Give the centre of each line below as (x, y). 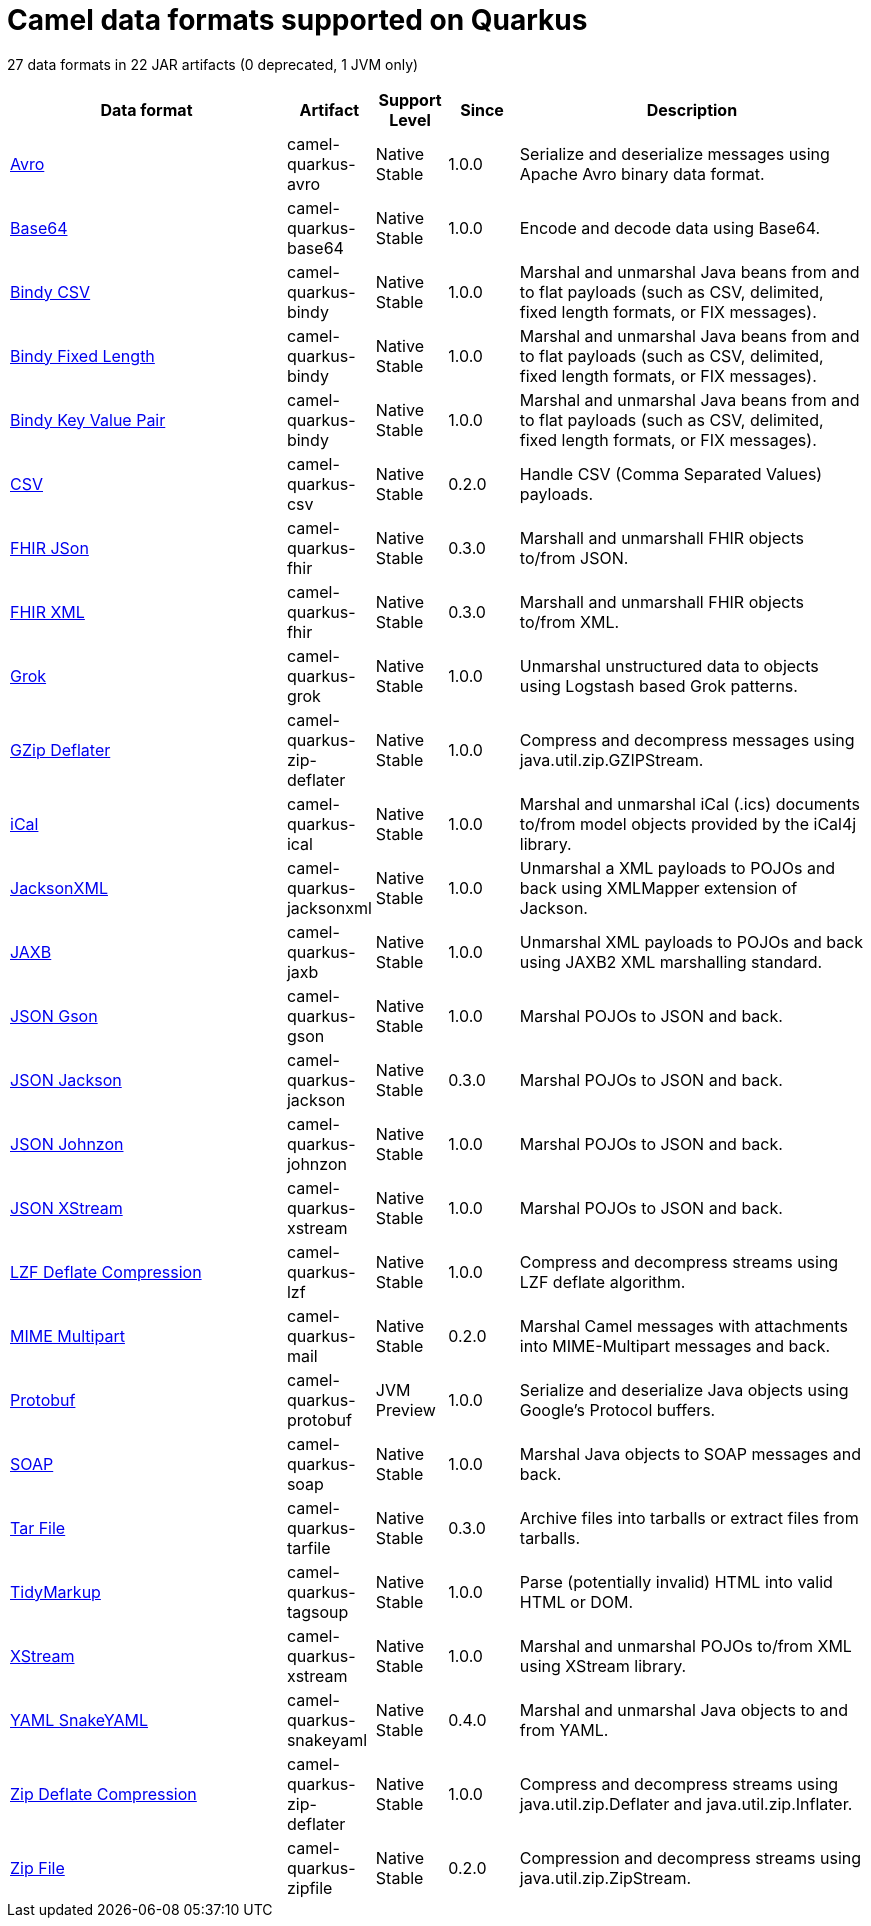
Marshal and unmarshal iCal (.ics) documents (689, 803)
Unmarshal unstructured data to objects (669, 665)
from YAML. (564, 1729)
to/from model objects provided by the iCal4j (688, 823)
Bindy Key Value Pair (88, 419)
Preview (405, 1409)
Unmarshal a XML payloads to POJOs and (677, 867)
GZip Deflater (60, 749)
